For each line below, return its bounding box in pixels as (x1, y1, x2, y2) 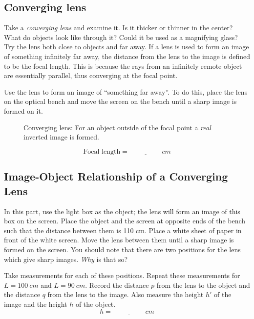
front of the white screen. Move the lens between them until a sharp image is (4, 235, 234, 245)
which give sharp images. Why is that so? (4, 254, 128, 264)
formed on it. (4, 105, 43, 116)
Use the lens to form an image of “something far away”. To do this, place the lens (4, 86, 248, 97)
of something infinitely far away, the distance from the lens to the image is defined (4, 51, 250, 61)
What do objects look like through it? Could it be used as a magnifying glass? (4, 32, 238, 42)
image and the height (4, 299, 67, 309)
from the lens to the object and (156, 279, 250, 290)
